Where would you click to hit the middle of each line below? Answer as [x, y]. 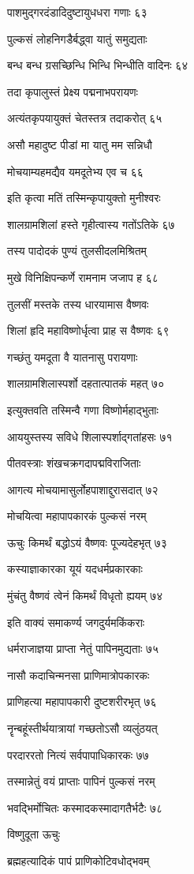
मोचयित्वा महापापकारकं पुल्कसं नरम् [77, 516]
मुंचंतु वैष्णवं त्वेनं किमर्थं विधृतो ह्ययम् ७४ [85, 596]
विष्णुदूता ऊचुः [34, 834]
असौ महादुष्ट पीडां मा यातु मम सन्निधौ [80, 144]
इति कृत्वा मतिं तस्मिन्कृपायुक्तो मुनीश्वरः [84, 198]
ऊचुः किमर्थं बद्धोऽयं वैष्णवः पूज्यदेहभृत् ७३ [87, 542]
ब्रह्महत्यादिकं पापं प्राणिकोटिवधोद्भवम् [78, 861]
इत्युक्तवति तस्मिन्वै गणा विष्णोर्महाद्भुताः [83, 409]
